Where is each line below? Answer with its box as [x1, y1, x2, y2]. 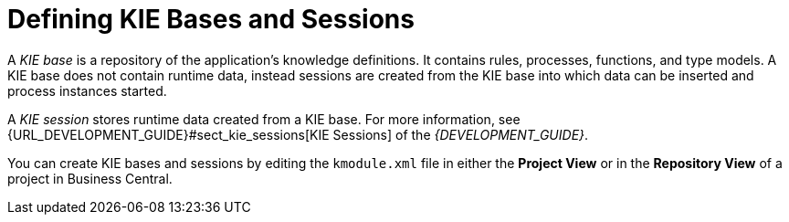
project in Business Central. [7, 170, 173, 186]
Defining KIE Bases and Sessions [7, 4, 415, 35]
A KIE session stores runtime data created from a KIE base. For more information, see [7, 111, 521, 127]
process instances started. [7, 82, 167, 99]
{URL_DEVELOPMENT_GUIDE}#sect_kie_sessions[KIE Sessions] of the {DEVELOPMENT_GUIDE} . [7, 126, 589, 143]
